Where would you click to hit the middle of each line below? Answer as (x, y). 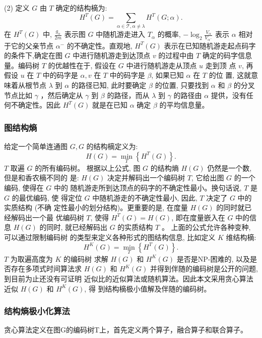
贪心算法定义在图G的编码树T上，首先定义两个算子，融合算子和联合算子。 (126, 330)
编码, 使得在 (24, 188)
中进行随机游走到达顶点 (112, 55)
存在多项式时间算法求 (46, 269)
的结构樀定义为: (112, 146)
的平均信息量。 (184, 105)
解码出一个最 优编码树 (47, 217)
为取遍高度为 (31, 258)
